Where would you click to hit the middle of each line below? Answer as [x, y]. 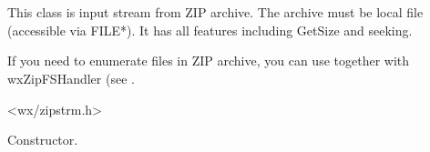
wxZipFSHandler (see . [71, 78]
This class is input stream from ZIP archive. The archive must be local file [215, 12]
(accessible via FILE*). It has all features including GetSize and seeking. [210, 30]
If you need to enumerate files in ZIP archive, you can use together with [209, 61]
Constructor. [43, 140]
